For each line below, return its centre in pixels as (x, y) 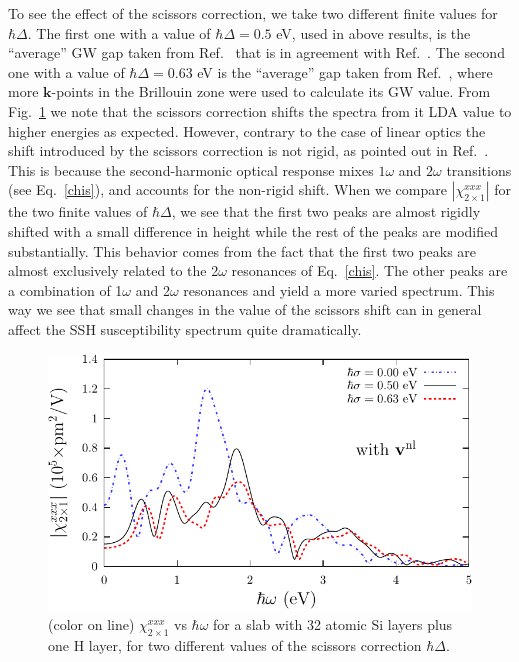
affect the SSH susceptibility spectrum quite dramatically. (185, 328)
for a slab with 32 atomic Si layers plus (333, 623)
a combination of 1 (65, 289)
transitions (479, 169)
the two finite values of (78, 211)
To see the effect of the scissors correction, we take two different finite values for (253, 13)
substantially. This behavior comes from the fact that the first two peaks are (242, 250)
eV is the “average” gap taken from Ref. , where (345, 71)
